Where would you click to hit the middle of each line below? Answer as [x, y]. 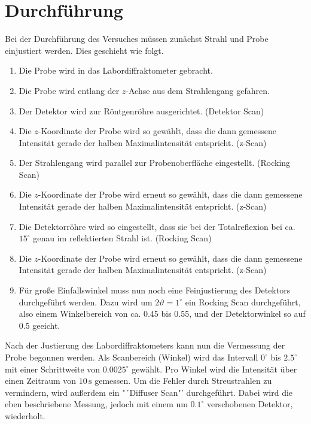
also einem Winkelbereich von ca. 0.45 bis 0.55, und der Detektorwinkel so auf [162, 314]
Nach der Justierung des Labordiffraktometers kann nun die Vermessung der [145, 345]
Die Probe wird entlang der [69, 90]
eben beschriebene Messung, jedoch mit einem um [96, 404]
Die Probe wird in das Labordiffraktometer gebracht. [116, 70]
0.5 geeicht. [39, 325]
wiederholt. [25, 415]
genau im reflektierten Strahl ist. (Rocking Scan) [122, 238]
